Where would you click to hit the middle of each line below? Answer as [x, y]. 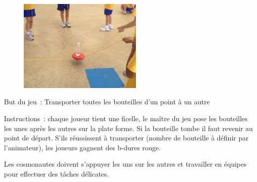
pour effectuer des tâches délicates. [57, 173]
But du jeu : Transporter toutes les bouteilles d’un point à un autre [107, 102]
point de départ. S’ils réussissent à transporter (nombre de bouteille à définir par [126, 138]
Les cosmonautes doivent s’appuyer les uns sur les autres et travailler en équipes [125, 164]
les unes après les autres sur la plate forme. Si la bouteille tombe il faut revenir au [128, 128]
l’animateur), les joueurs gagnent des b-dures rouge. [83, 147]
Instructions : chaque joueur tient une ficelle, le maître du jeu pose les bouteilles [126, 118]
